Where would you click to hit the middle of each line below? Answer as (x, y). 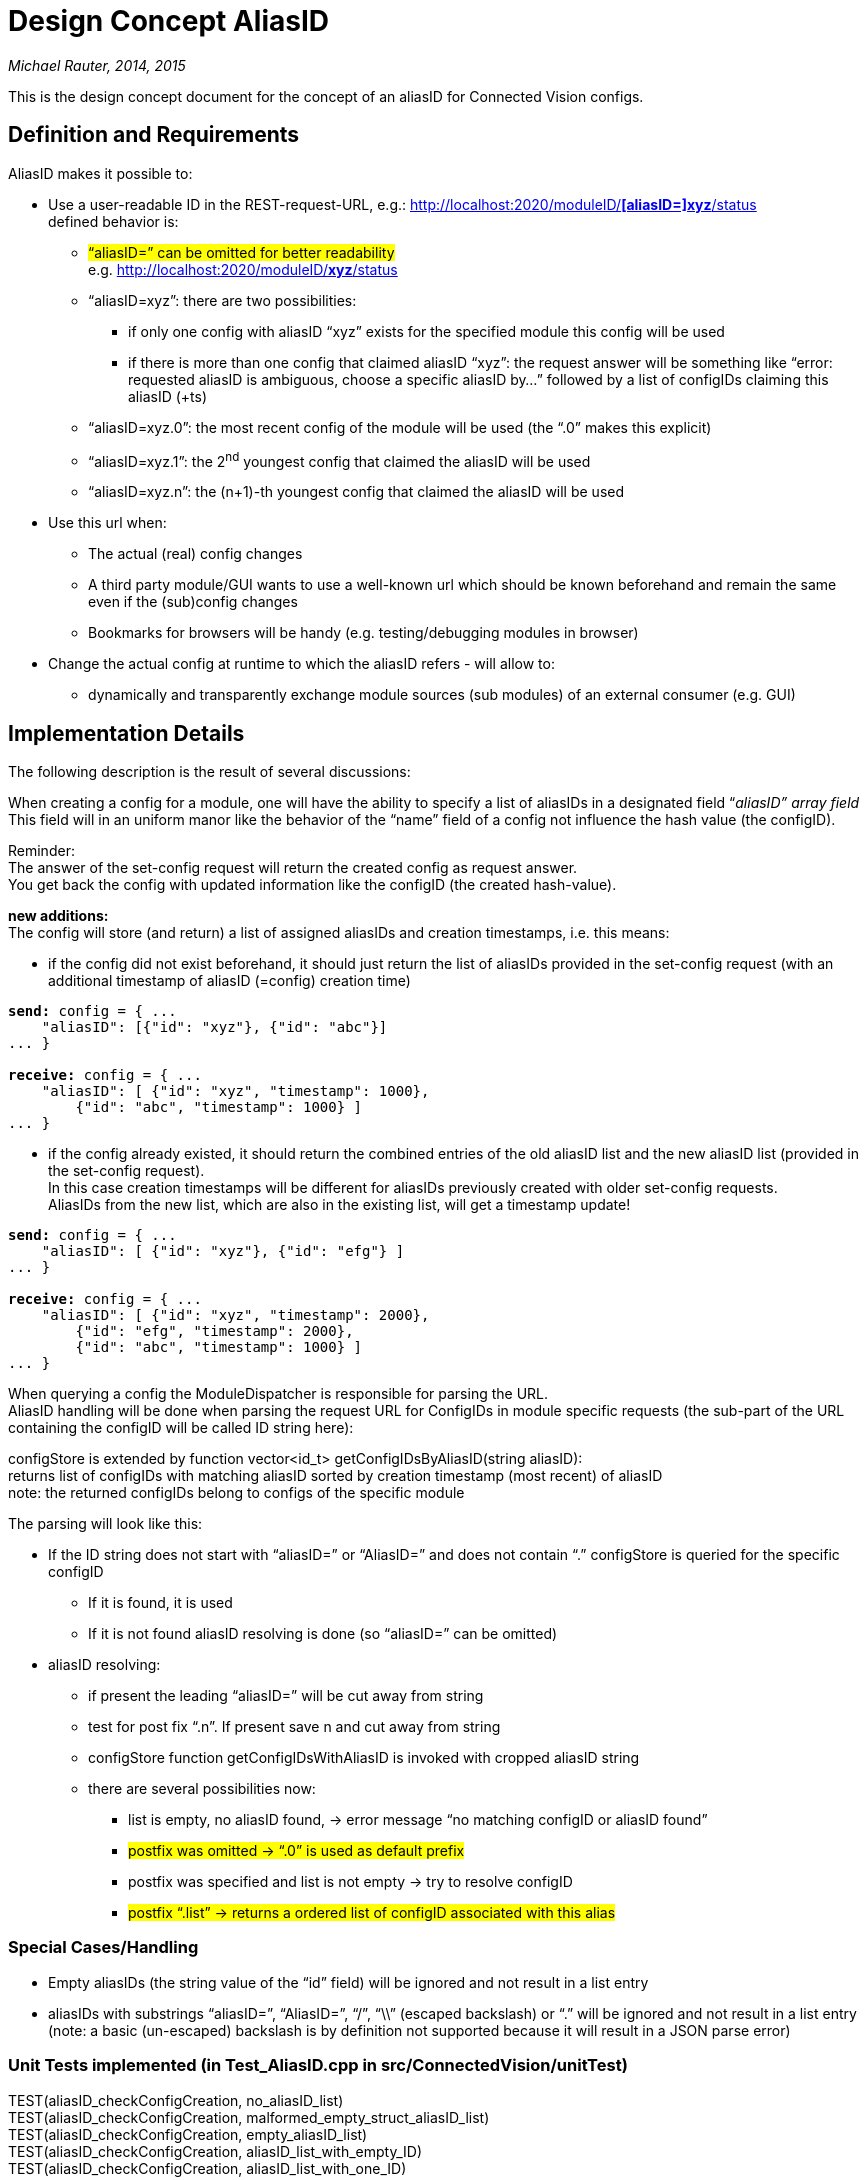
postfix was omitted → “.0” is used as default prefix (296, 1851)
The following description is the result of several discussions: (209, 772)
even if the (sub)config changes (193, 602)
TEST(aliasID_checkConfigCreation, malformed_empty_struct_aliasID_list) (249, 2117)
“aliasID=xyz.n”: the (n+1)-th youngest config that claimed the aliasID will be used (356, 492)
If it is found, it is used (160, 1603)
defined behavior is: (113, 221)
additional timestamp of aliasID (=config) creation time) (229, 981)
